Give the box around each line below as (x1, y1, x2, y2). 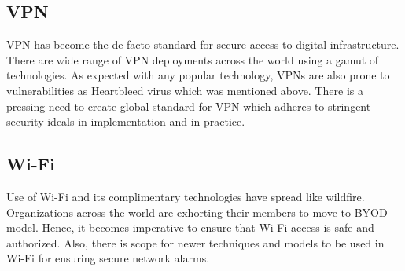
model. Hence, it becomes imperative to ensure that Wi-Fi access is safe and (6, 219, 374, 236)
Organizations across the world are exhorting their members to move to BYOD (6, 203, 388, 220)
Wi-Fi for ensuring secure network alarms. (6, 250, 210, 266)
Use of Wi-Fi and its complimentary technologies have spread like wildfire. (6, 188, 365, 204)
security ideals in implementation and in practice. (6, 113, 245, 130)
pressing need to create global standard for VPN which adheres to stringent (6, 97, 371, 114)
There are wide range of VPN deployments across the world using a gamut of (6, 51, 379, 68)
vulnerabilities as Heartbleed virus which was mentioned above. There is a (6, 82, 363, 98)
